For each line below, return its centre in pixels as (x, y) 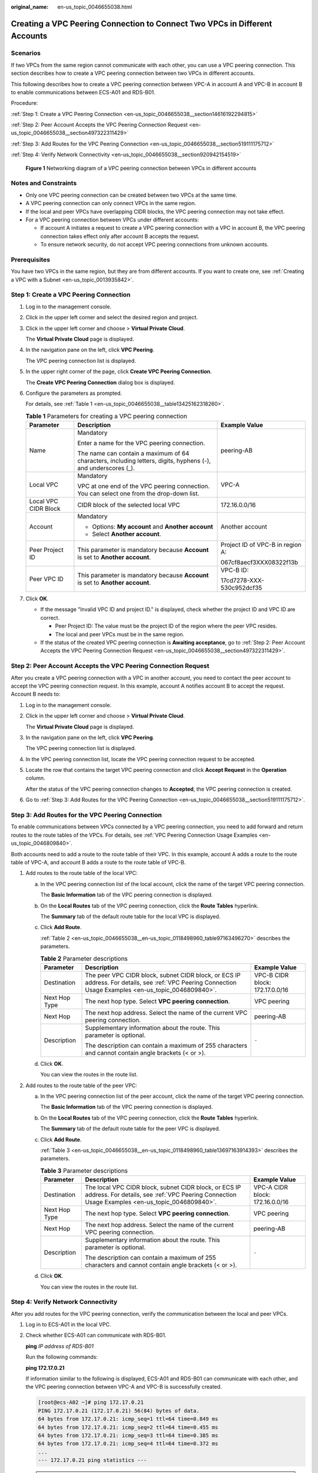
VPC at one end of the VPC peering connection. (144, 486)
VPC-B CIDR (271, 975)
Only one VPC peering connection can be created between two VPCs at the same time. (132, 195)
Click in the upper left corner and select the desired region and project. (112, 318)
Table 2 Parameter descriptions (84, 959)
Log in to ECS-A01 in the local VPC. (68, 1325)
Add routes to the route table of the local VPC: (82, 873)
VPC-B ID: (235, 570)
